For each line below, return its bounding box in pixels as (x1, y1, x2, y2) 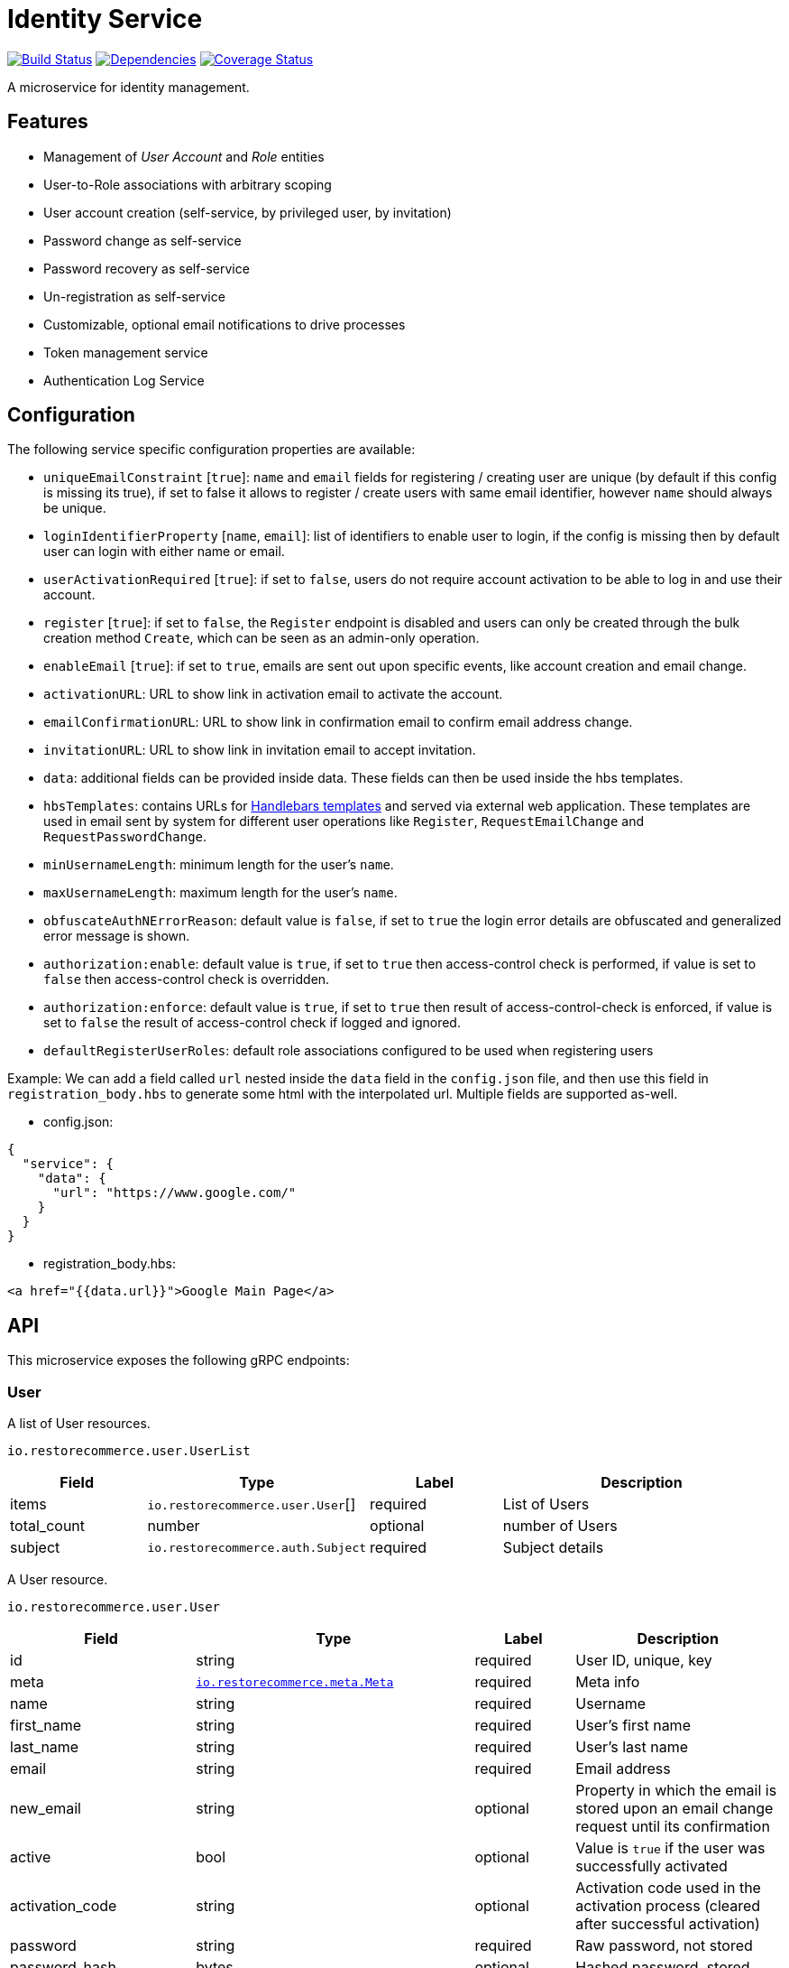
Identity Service (7, 4, 203, 34)
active (10, 1848, 51, 1867)
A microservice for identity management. (7, 79, 250, 95)
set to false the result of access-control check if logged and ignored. (43, 1015, 461, 1031)
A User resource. (7, 1572, 108, 1588)
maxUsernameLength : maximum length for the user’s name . (43, 885, 398, 901)
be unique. (43, 500, 106, 516)
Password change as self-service (43, 232, 242, 248)
